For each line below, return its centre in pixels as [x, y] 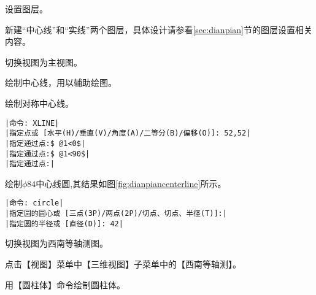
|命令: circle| [34, 203]
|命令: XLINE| [32, 123]
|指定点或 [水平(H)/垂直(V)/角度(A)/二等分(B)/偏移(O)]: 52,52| [128, 133]
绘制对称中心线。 [39, 103]
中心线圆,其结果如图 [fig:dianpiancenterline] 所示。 [131, 183]
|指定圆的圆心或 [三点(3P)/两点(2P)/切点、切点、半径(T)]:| [116, 214]
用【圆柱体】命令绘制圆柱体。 [65, 284]
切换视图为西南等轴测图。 [56, 243]
